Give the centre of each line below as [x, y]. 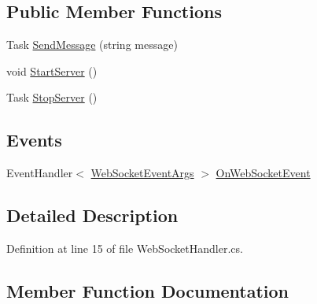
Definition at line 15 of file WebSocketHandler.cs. [125, 248]
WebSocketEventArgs [142, 173]
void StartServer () [52, 70]
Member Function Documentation [148, 290]
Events [34, 140]
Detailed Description [92, 215]
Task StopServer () [52, 97]
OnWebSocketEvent [263, 173]
